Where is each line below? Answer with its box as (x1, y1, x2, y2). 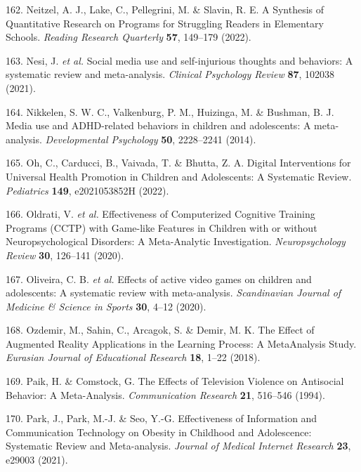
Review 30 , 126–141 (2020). (6, 247, 124, 262)
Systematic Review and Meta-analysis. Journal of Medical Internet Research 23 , (6, 438, 351, 453)
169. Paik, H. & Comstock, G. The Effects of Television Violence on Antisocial (6, 374, 344, 388)
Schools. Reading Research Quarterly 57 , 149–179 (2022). (6, 29, 251, 44)
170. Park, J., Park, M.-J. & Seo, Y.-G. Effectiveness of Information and (6, 411, 317, 426)
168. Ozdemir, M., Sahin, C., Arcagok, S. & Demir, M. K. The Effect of (6, 322, 315, 337)
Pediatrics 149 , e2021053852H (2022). (6, 183, 169, 197)
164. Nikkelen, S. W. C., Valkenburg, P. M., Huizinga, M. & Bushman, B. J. (6, 104, 334, 119)
